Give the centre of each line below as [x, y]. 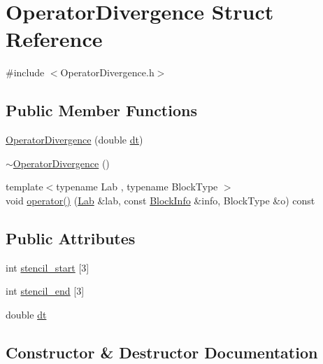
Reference [54, 39]
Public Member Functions [101, 110]
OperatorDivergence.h [107, 72]
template [24, 187]
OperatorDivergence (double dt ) [74, 140]
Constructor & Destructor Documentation [162, 352]
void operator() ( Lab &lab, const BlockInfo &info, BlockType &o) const [160, 200]
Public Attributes [71, 238]
